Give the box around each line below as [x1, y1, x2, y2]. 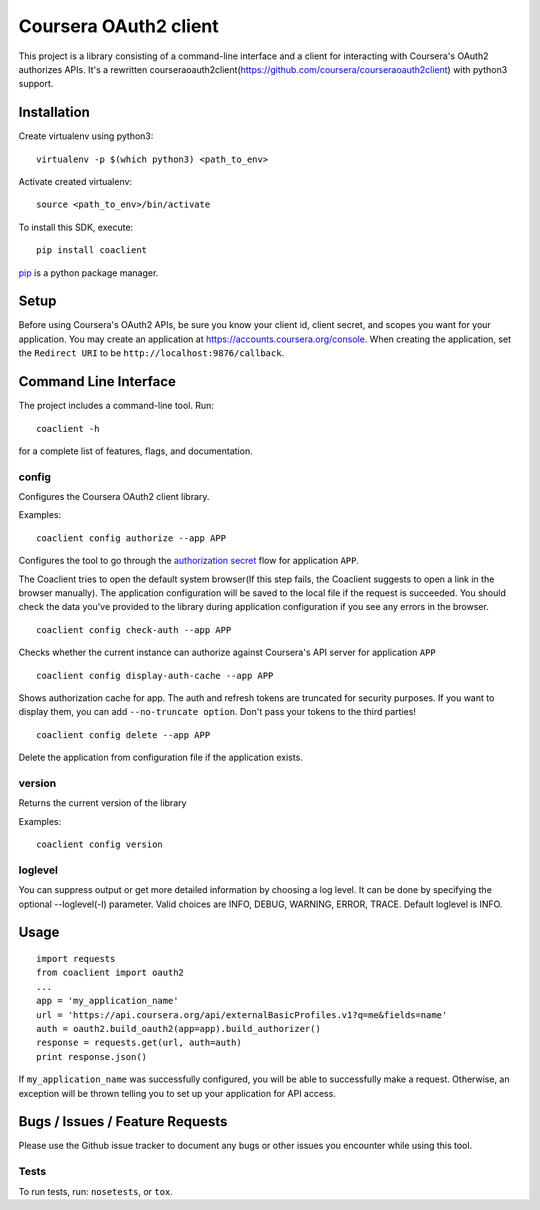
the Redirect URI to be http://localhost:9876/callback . [18, 347, 285, 359]
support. [18, 78, 54, 90]
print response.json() [36, 1051, 148, 1062]
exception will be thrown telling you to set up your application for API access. [18, 1087, 337, 1099]
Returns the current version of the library [18, 797, 187, 809]
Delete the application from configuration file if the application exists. [18, 751, 304, 764]
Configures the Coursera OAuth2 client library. [18, 491, 210, 503]
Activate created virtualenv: [18, 176, 133, 188]
